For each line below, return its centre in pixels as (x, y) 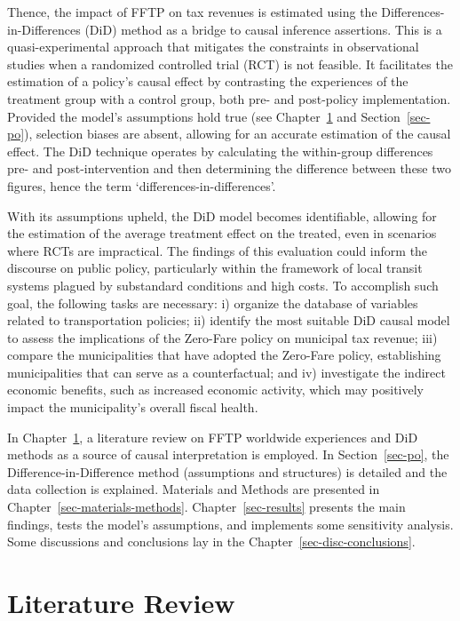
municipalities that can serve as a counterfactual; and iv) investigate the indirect (226, 372)
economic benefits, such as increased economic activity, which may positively (215, 390)
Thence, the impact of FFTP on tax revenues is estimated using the (192, 12)
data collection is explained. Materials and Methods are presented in (194, 489)
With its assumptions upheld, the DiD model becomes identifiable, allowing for (222, 215)
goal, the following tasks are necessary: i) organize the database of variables (213, 303)
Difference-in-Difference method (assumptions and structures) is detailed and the (227, 471)
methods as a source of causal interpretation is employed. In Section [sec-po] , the (228, 454)
